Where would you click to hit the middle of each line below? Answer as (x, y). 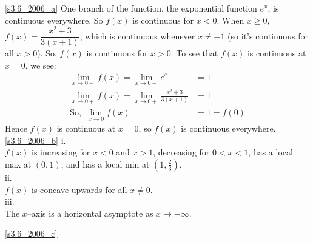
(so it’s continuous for (268, 36)
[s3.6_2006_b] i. (35, 140)
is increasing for (61, 152)
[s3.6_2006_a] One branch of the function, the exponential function (131, 8)
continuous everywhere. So (54, 20)
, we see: (41, 65)
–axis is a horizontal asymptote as (90, 213)
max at (18, 164)
